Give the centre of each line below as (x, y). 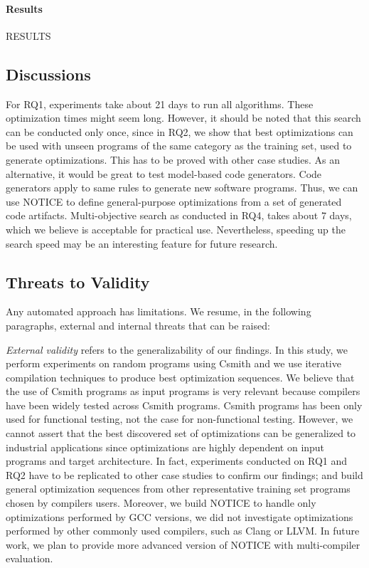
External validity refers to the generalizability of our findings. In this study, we (177, 349)
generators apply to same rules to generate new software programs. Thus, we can (182, 188)
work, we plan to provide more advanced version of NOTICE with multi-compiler (183, 544)
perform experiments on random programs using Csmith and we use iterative (173, 363)
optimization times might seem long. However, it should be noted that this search (183, 118)
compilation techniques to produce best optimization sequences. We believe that (180, 377)
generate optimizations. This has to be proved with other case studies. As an (173, 159)
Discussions (48, 74)
